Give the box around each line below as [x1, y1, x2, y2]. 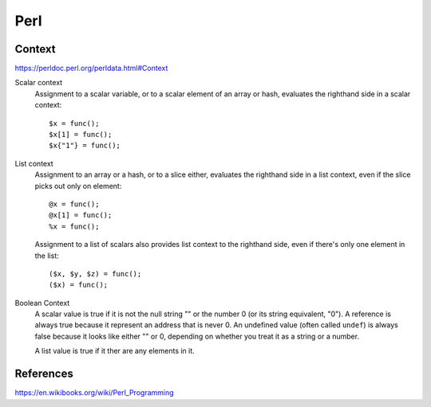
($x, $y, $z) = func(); [49, 269, 142, 278]
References [14, 367, 73, 381]
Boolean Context [14, 298, 70, 307]
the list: [34, 251, 59, 260]
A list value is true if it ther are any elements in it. [34, 346, 195, 356]
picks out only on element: [34, 181, 122, 190]
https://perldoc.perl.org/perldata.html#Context [14, 64, 168, 73]
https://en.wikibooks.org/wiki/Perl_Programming [14, 388, 175, 397]
